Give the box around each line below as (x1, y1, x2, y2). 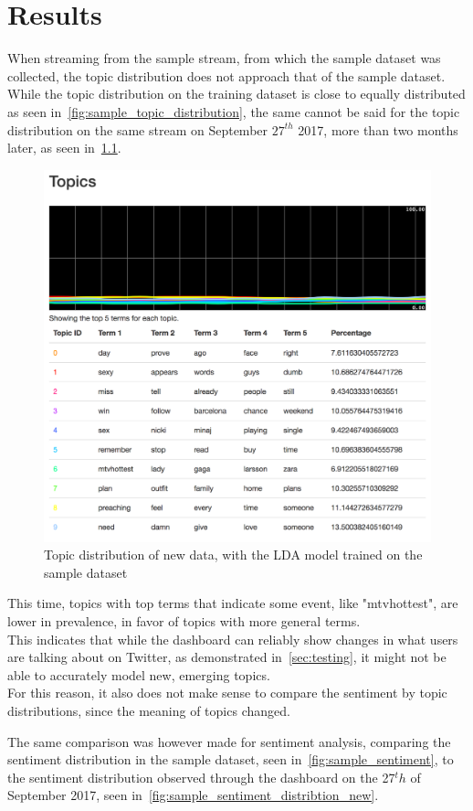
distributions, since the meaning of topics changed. (7, 701, 290, 720)
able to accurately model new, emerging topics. (7, 665, 270, 684)
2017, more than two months (298, 120, 458, 139)
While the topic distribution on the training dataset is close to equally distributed (7, 84, 466, 103)
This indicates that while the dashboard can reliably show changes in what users (7, 629, 458, 648)
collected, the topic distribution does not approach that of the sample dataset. (7, 66, 446, 85)
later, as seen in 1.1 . (7, 138, 121, 157)
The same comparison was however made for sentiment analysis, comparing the (7, 731, 451, 751)
